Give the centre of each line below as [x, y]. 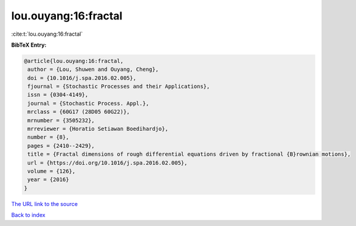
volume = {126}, [52, 171]
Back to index [28, 215]
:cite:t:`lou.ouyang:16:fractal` [47, 34]
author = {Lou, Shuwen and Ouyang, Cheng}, [93, 69]
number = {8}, [48, 137]
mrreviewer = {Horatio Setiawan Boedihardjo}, [98, 129]
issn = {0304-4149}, [58, 95]
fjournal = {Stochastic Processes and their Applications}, [119, 87]
